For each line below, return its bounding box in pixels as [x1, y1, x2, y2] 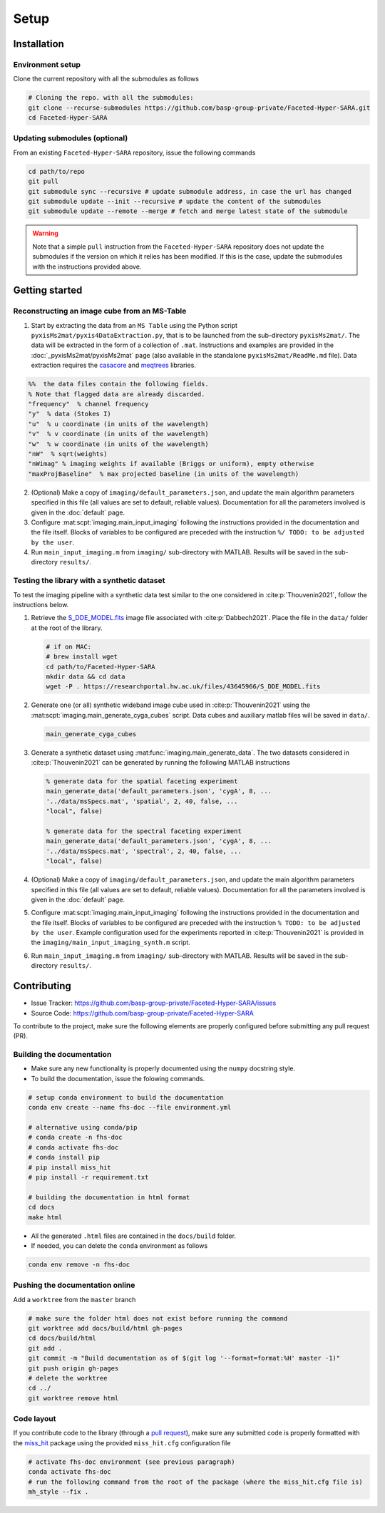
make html [28, 1213, 63, 1222]
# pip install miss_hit [28, 1163, 112, 1172]
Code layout [13, 1414, 56, 1424]
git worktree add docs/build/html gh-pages [28, 1324, 183, 1333]
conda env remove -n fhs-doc [28, 1260, 130, 1269]
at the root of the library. [31, 624, 103, 632]
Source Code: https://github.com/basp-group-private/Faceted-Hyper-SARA [31, 1008, 255, 1017]
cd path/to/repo [28, 167, 86, 175]
